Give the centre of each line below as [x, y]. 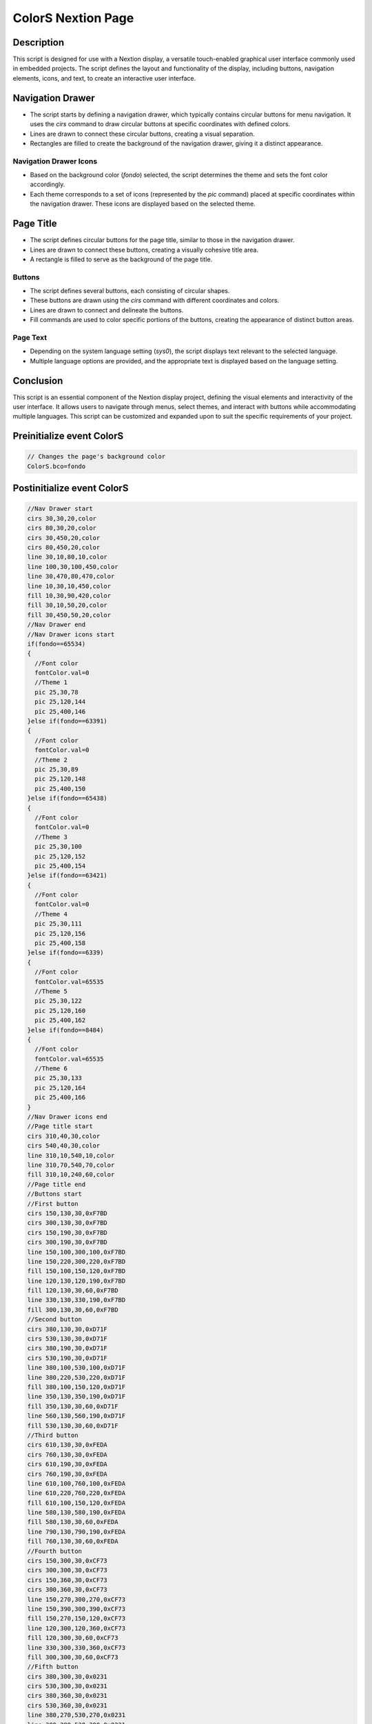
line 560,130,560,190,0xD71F [76, 1416]
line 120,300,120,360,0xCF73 [76, 1628]
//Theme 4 [51, 914]
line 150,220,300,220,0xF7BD [76, 1261]
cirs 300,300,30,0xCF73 [68, 1570]
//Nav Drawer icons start [71, 634]
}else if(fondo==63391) [68, 721]
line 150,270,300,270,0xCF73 [76, 1599]
